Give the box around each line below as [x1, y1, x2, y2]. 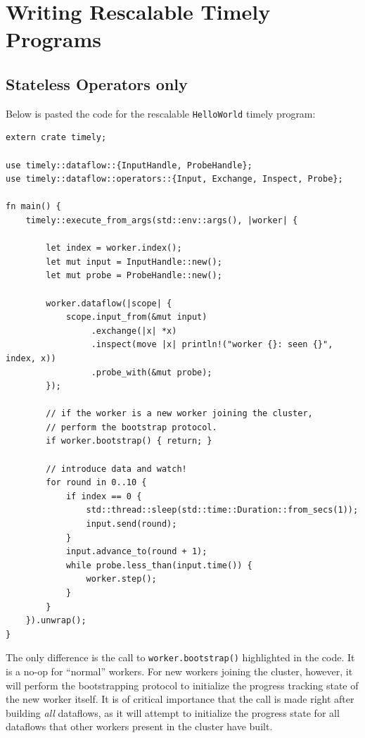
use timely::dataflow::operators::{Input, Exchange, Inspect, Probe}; [6, 174, 343, 184]
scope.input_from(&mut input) [65, 312, 207, 323]
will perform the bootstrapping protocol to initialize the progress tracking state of [6, 677, 359, 692]
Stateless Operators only [6, 73, 188, 94]
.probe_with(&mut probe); [91, 367, 212, 377]
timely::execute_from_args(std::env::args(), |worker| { [25, 215, 298, 225]
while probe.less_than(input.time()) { [65, 560, 252, 570]
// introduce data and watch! [46, 463, 187, 474]
